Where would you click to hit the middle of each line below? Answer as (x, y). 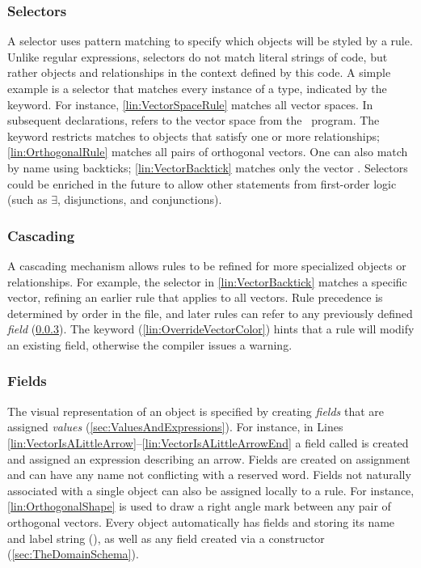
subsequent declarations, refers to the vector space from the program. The (194, 120)
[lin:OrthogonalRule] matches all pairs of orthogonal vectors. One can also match (208, 152)
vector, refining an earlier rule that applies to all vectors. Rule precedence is (195, 297)
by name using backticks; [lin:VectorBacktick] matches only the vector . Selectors (208, 167)
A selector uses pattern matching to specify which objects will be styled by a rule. (210, 41)
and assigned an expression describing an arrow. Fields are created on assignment (209, 458)
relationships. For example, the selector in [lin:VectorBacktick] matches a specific (207, 281)
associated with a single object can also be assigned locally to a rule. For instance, (211, 490)
